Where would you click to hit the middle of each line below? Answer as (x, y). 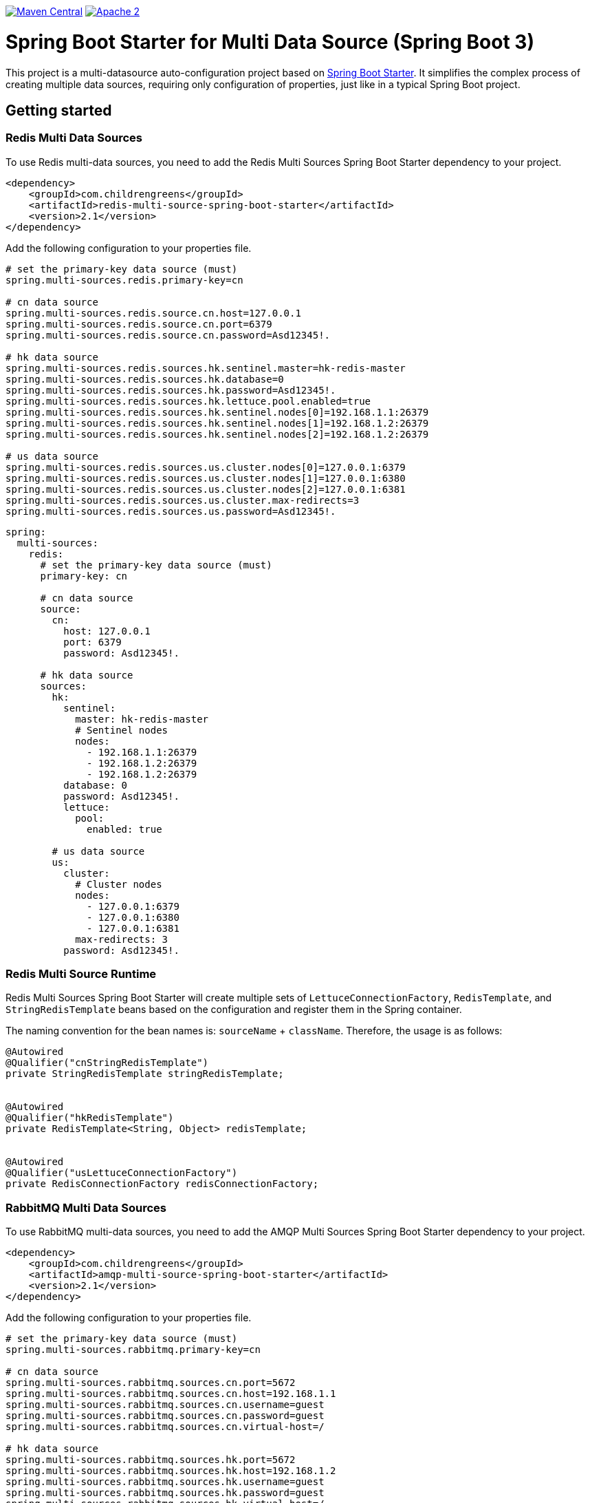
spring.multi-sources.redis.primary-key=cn (124, 280)
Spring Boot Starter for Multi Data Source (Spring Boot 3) (270, 42)
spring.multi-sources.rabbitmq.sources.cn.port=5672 (151, 1383)
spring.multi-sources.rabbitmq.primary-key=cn (133, 1350)
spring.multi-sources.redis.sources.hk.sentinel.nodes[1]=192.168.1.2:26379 (217, 423)
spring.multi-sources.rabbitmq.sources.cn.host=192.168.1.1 (171, 1394)
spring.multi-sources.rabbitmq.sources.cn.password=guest (165, 1416)
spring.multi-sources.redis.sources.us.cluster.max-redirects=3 (183, 500)
